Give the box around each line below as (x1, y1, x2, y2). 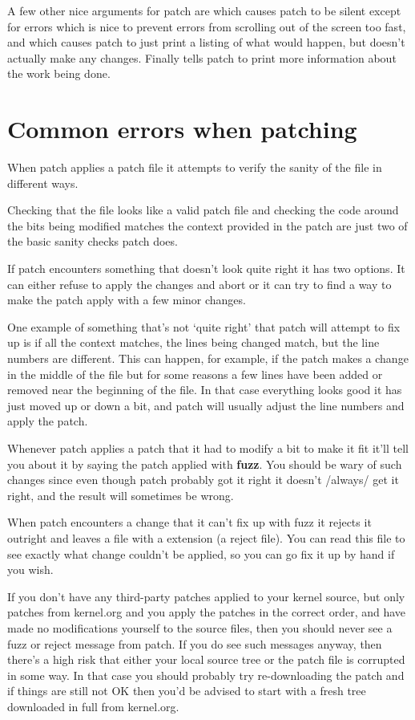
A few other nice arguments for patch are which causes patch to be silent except (7, 2, 401, 18)
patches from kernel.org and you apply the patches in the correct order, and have (7, 604, 406, 620)
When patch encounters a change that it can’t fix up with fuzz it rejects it (7, 514, 372, 531)
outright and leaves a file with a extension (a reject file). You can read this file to (7, 529, 405, 546)
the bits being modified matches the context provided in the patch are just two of (7, 217, 408, 234)
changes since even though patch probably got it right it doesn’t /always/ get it (7, 471, 399, 488)
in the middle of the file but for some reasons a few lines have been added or (7, 365, 383, 382)
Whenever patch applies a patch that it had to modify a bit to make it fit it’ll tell (7, 440, 409, 456)
